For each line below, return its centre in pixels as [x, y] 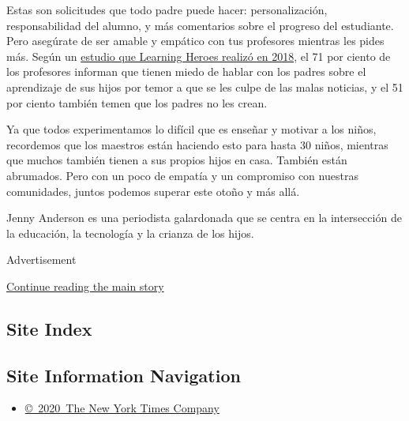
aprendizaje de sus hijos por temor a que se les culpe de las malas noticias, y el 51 [205, 86]
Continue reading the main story [85, 286]
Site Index [49, 328]
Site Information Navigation [124, 375]
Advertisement [41, 259]
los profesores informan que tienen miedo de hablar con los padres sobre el [186, 71]
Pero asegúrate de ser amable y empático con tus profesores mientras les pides [195, 41]
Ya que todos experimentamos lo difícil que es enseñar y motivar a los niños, [191, 129]
